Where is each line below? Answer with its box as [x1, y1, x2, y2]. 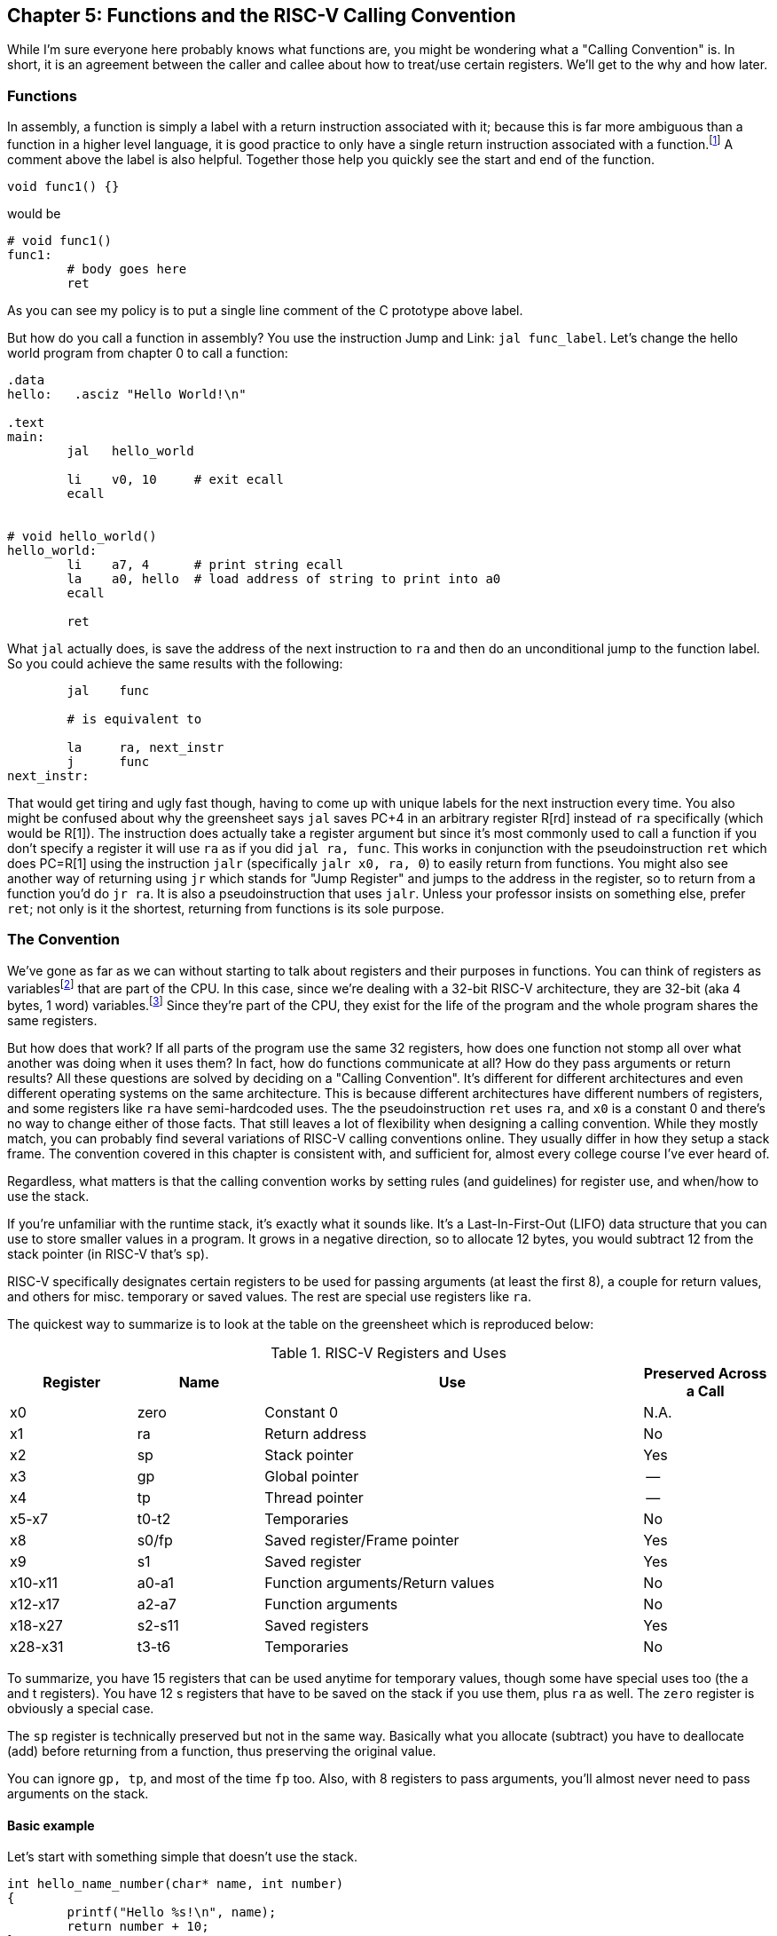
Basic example [7, 1817, 95, 1833]
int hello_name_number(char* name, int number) [7, 1877, 344, 1892]
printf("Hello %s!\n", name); [67, 1905, 277, 1920]
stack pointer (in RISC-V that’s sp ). [7, 1245, 209, 1261]
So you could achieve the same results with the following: [7, 655, 343, 671]
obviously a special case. [7, 1700, 154, 1716]
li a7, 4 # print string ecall [67, 557, 344, 572]
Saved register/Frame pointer [264, 1530, 459, 1549]
